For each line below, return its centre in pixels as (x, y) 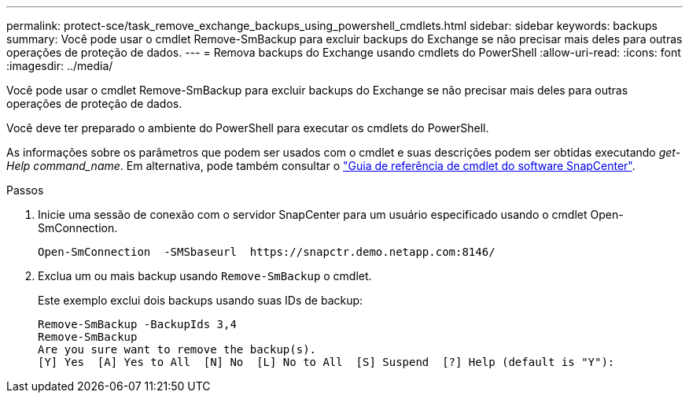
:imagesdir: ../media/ (60, 66)
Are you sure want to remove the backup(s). (177, 349)
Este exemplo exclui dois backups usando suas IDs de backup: (201, 300)
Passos (25, 190)
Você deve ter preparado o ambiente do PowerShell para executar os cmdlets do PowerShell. (248, 128)
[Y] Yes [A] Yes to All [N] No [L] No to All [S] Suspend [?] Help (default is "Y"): (326, 362)
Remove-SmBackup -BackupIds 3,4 (137, 324)
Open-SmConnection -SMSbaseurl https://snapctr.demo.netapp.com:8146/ (267, 252)
